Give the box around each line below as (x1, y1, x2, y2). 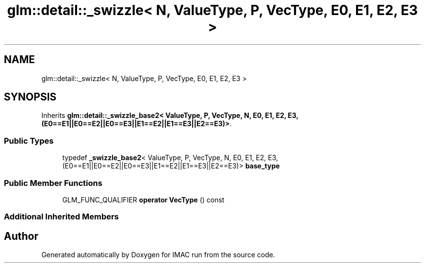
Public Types (4, 135, 54, 146)
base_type (245, 162, 280, 170)
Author (4, 230, 38, 242)
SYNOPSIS (4, 91, 57, 103)
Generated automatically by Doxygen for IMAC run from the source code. (41, 250, 275, 259)
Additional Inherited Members (4, 212, 119, 222)
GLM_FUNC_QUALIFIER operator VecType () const (62, 195, 225, 204)
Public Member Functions (4, 178, 102, 188)
